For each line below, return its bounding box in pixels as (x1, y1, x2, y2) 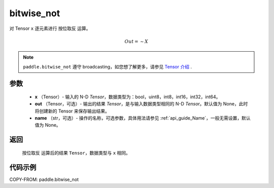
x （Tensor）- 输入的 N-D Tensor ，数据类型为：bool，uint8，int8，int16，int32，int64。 (35, 94, 221, 100)
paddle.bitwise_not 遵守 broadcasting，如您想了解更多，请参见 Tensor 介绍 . (23, 63, 192, 69)
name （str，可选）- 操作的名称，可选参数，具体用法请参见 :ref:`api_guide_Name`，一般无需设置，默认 (35, 115, 251, 121)
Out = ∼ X (124, 39, 148, 44)
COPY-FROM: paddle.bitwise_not (9, 176, 79, 182)
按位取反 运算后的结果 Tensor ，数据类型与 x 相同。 (22, 149, 130, 156)
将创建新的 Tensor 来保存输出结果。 (35, 108, 110, 114)
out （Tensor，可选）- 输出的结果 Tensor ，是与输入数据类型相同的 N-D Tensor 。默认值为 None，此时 (35, 101, 248, 107)
